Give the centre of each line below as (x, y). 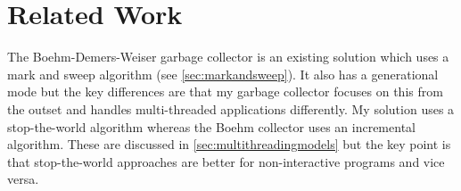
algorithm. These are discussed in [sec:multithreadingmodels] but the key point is (229, 144)
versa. (23, 179)
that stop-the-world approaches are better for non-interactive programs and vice (226, 161)
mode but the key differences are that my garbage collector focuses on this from (225, 91)
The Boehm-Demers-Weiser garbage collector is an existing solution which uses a (228, 57)
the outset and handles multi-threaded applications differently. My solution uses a (231, 108)
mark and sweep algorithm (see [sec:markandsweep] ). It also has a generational (223, 74)
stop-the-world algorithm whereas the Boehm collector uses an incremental (211, 126)
